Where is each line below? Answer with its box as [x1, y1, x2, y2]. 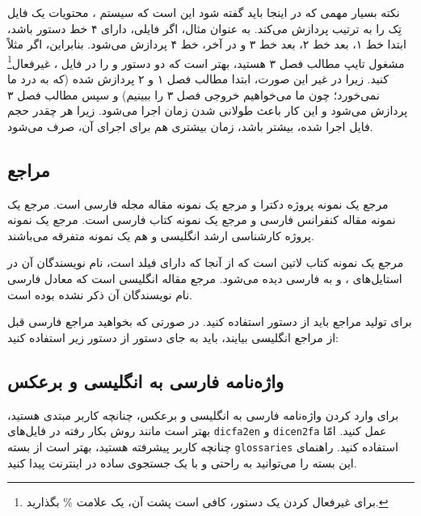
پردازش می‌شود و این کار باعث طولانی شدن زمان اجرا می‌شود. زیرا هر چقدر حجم [7, 102, 408, 119]
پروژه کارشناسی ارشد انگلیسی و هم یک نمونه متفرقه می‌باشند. [7, 226, 314, 243]
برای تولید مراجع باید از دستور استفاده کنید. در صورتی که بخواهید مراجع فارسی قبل [7, 313, 412, 330]
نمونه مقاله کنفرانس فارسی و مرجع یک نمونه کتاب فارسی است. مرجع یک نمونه [7, 211, 396, 228]
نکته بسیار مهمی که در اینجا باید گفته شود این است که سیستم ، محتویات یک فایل [7, 4, 400, 20]
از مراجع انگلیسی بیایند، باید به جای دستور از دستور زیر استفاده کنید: [7, 328, 339, 345]
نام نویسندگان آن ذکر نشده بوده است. [7, 285, 192, 302]
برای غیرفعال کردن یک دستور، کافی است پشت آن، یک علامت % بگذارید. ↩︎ [26, 493, 389, 510]
